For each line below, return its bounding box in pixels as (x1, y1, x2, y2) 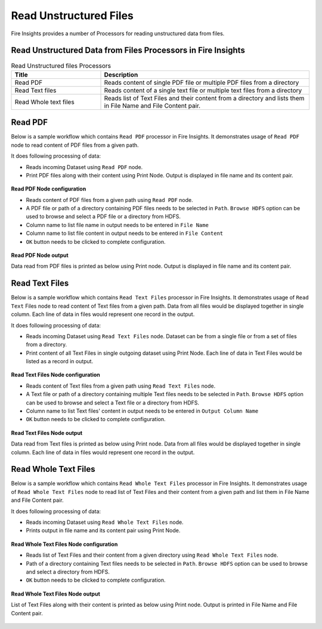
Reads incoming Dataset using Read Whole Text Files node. (26, 518, 184, 526)
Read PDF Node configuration (11, 185, 86, 192)
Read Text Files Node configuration (11, 371, 101, 379)
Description (104, 70, 138, 79)
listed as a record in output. (26, 358, 94, 365)
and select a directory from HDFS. (26, 568, 110, 575)
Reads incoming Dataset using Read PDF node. (26, 163, 143, 170)
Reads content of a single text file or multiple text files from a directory (104, 86, 302, 94)
